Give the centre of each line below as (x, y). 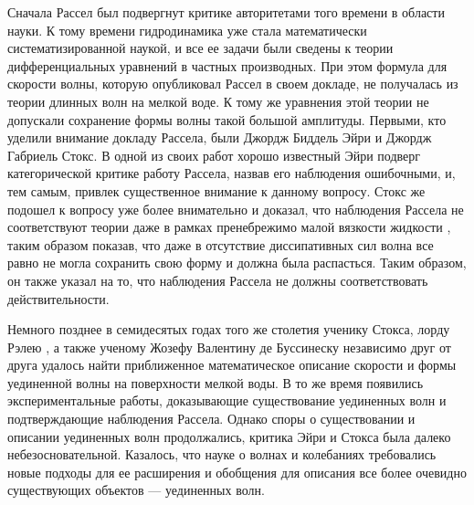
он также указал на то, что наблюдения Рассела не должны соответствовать (218, 280)
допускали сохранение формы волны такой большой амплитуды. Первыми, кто (227, 119)
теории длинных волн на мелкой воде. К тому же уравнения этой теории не (218, 101)
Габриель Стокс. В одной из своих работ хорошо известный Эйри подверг (214, 155)
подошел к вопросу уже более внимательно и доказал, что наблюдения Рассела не (236, 209)
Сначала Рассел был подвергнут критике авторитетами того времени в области (226, 12)
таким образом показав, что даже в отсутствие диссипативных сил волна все (221, 244)
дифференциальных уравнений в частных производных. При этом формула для (227, 65)
